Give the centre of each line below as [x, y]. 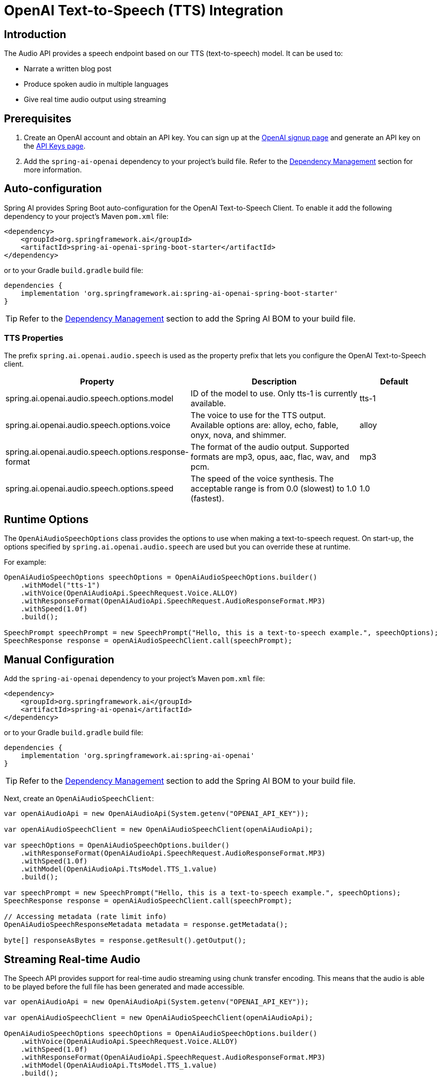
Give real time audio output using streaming [95, 100]
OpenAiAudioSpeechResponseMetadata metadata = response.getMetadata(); [146, 925]
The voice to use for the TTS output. [258, 415]
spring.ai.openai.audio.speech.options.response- [97, 452]
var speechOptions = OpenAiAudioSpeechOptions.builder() [117, 845]
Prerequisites [38, 118]
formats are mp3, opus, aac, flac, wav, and [270, 457]
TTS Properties [34, 338]
